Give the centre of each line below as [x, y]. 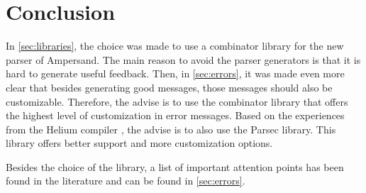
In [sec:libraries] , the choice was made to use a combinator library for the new [175, 46]
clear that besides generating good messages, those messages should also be [169, 87]
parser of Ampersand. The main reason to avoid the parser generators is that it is [183, 59]
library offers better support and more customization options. [139, 143]
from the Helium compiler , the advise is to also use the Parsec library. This [171, 129]
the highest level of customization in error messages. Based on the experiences [175, 115]
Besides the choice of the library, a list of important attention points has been [175, 166]
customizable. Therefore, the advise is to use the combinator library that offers [177, 101]
